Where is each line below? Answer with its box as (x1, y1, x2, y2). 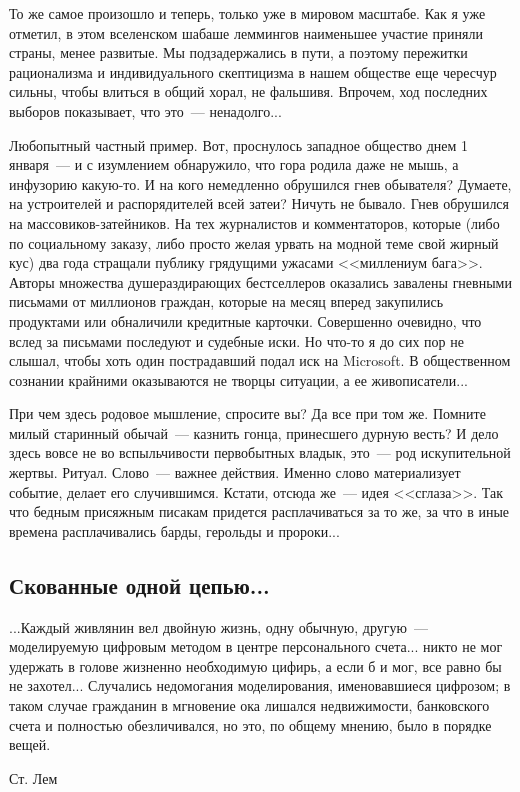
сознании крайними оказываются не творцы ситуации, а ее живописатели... (9, 369, 468, 390)
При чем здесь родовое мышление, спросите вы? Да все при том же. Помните (9, 403, 486, 424)
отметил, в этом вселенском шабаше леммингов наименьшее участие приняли (9, 22, 483, 43)
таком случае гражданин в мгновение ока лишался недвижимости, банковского (9, 695, 490, 716)
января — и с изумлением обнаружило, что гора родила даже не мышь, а (9, 154, 459, 175)
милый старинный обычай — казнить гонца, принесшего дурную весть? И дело (9, 422, 499, 443)
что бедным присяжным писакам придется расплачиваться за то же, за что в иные (9, 501, 510, 522)
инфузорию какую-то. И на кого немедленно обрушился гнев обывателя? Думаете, (9, 173, 512, 194)
